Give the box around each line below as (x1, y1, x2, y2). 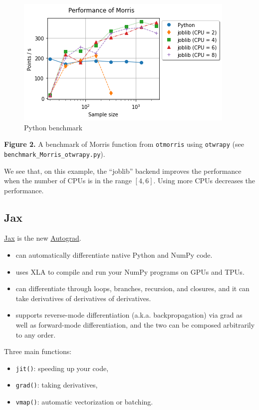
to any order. (15, 329, 56, 340)
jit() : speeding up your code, (15, 363, 109, 373)
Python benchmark (24, 122, 82, 132)
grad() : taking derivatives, (15, 380, 98, 390)
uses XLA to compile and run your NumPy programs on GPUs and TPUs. (15, 266, 245, 277)
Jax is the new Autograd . (4, 233, 81, 243)
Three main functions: (4, 346, 72, 357)
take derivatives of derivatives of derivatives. (15, 293, 151, 303)
